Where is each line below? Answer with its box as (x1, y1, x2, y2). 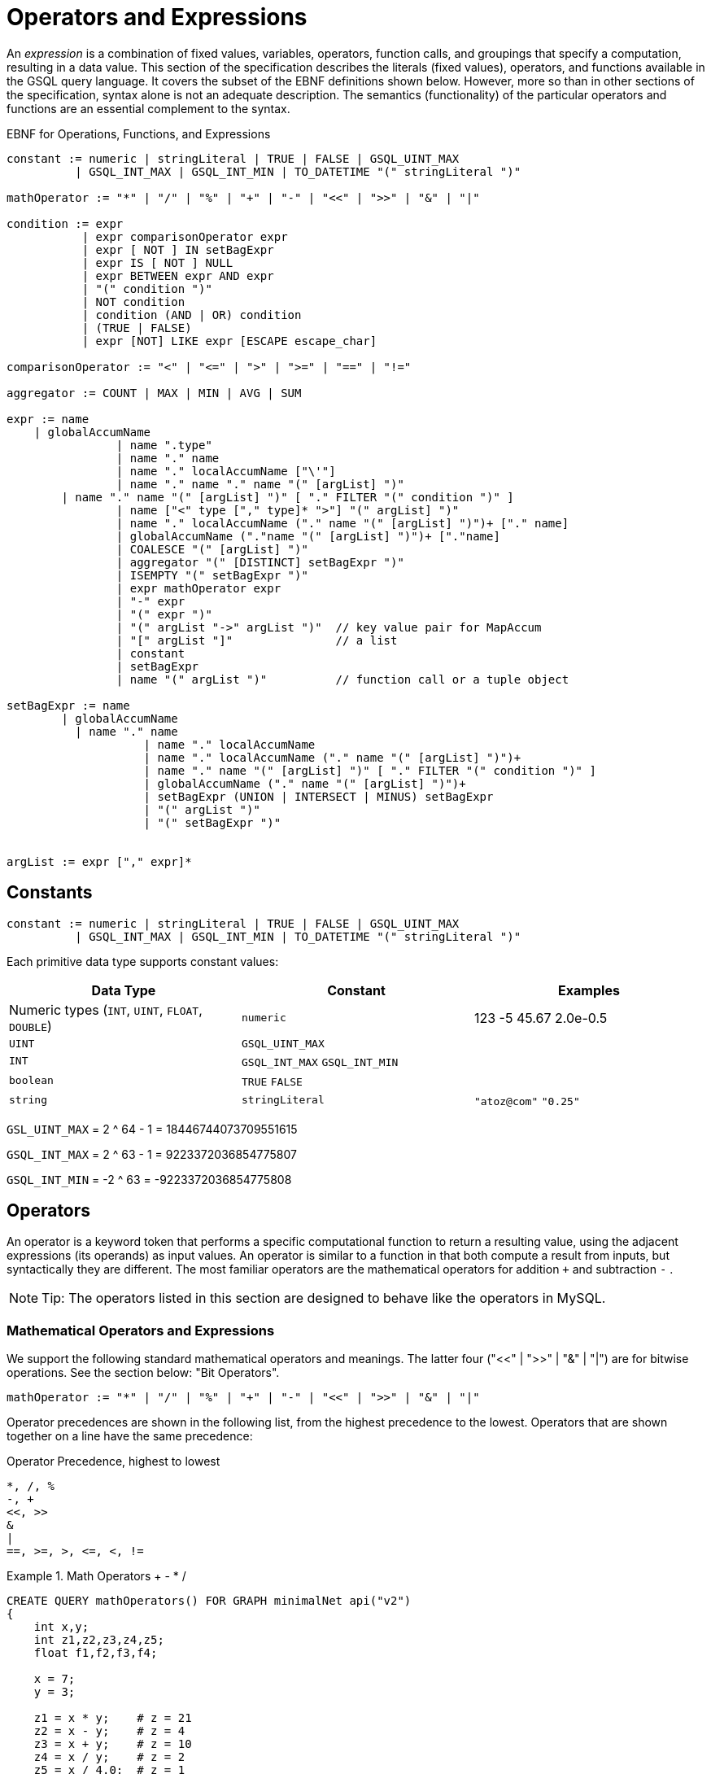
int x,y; (33, 1620, 89, 1634)
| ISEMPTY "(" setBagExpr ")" (116, 568, 308, 582)
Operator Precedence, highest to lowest (7, 1454, 220, 1469)
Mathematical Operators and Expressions (7, 1322, 275, 1339)
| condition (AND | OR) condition (81, 308, 302, 321)
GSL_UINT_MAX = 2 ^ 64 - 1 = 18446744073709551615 (7, 1121, 298, 1136)
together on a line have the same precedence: (7, 1429, 253, 1444)
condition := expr (7, 216, 124, 230)
